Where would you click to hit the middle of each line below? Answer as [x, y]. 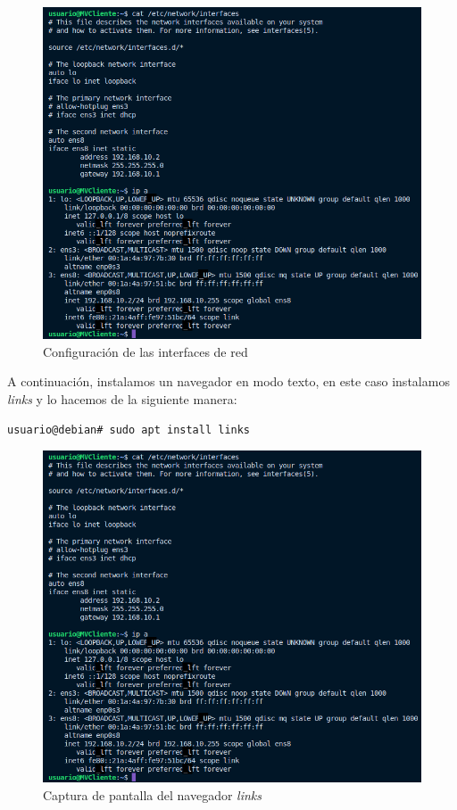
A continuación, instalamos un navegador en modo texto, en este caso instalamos [228, 381]
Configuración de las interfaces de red [145, 351]
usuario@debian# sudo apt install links [129, 430]
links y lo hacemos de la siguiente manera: [122, 399]
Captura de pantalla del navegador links [153, 795]
